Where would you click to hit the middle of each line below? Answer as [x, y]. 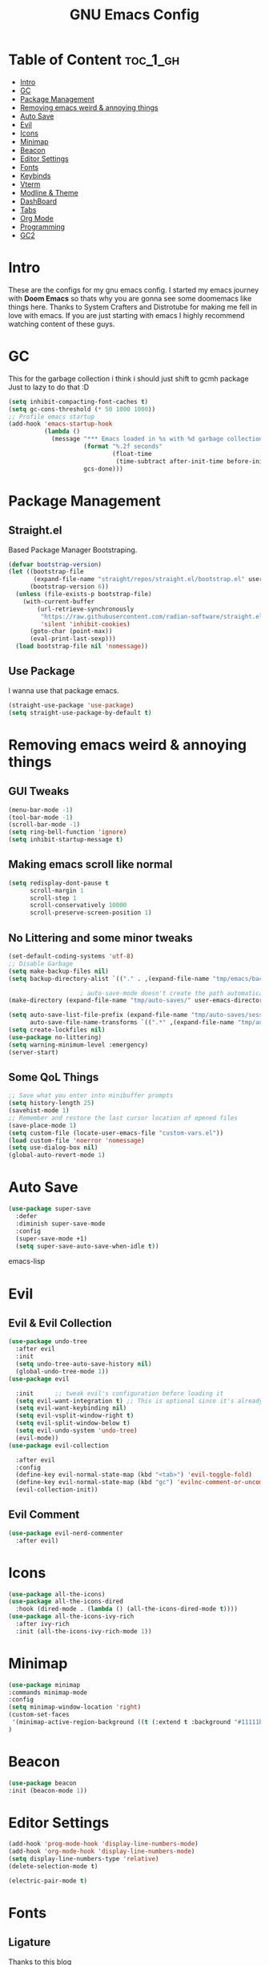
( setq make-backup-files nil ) [59, 971]
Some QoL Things [54, 1077]
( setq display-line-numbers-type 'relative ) [84, 1859]
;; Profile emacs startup [51, 417]
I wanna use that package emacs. [64, 690]
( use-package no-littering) [55, 1037]
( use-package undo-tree [48, 1342]
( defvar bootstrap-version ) [55, 564]
